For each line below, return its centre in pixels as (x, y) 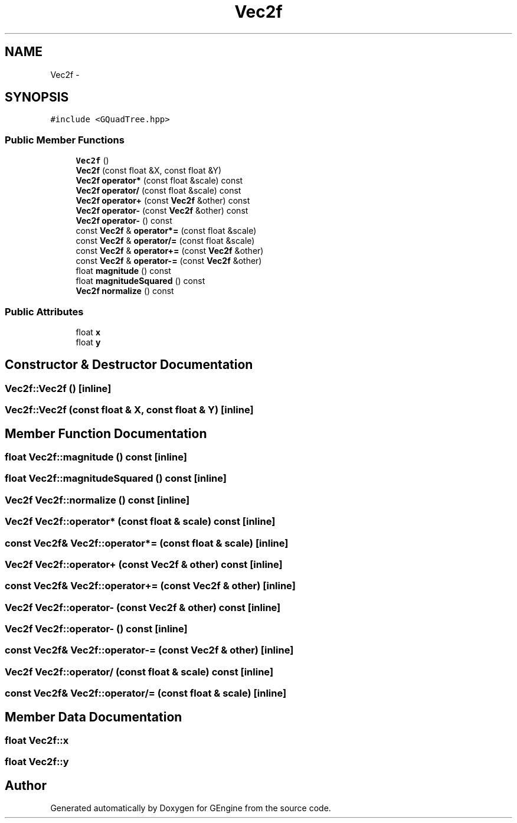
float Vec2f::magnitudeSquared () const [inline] (116, 479)
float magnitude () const (123, 271)
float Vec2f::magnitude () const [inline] (96, 457)
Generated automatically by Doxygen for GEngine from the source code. (191, 808)
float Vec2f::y (37, 762)
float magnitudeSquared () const (140, 281)
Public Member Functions (65, 140)
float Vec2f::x (37, 740)
